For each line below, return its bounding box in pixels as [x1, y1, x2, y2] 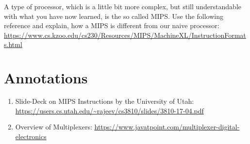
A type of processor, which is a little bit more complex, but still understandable [4, 1, 241, 11]
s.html [4, 39, 22, 49]
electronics [15, 131, 47, 141]
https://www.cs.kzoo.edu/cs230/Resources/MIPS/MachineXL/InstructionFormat [4, 30, 246, 40]
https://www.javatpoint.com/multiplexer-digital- [94, 122, 240, 132]
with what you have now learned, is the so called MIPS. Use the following [4, 11, 223, 21]
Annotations [4, 68, 88, 88]
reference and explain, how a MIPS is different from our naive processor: [4, 20, 219, 31]
